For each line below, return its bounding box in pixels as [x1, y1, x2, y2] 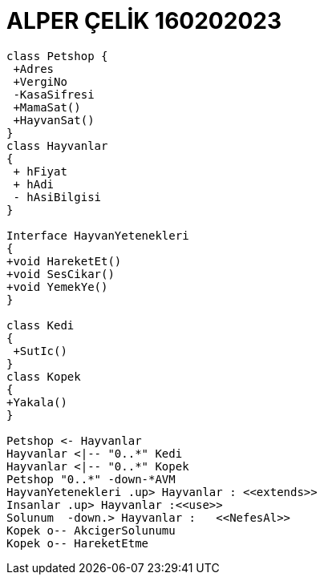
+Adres [13, 62, 55, 75]
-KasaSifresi [13, 87, 95, 101]
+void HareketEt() [6, 254, 122, 268]
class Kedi [6, 318, 75, 332]
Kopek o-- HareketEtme [6, 536, 149, 550]
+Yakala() [6, 395, 67, 409]
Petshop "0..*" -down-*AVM [6, 472, 176, 486]
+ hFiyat [13, 164, 67, 178]
